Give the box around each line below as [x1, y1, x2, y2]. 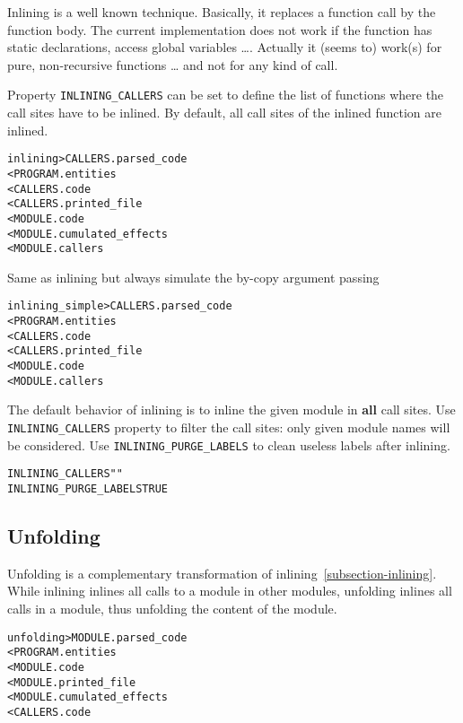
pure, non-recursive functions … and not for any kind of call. [7, 55, 338, 74]
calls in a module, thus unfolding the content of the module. [7, 598, 337, 617]
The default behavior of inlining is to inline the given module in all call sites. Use [7, 400, 456, 419]
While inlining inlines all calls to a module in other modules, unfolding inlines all [7, 581, 452, 600]
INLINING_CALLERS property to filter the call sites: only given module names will [7, 417, 450, 436]
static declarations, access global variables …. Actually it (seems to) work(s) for [7, 38, 442, 57]
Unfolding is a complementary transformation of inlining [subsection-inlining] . [7, 563, 437, 582]
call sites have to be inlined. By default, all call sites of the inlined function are [7, 103, 441, 122]
